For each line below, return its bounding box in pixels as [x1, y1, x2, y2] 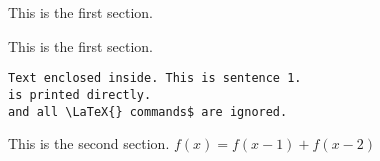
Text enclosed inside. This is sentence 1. [8, 71, 302, 86]
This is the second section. [8, 133, 170, 154]
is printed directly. [8, 87, 152, 102]
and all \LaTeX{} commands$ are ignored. [8, 104, 288, 119]
